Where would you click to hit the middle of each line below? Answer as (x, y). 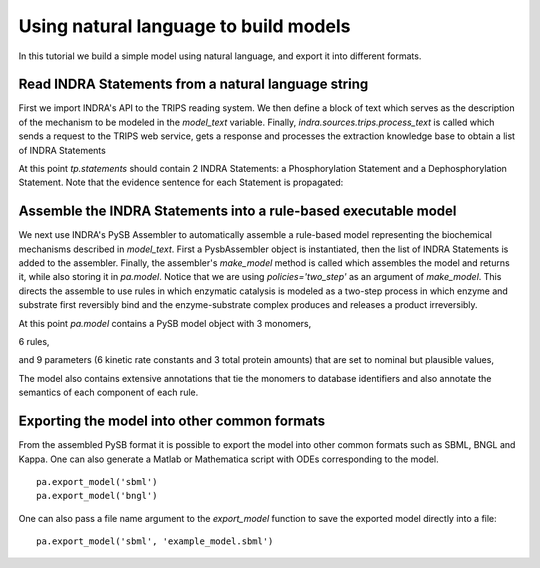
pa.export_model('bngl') (97, 496)
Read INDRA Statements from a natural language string (193, 84)
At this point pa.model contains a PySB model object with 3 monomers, (165, 323)
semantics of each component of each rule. (108, 392)
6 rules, (34, 342)
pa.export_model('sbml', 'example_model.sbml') (155, 541)
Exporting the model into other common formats (171, 421)
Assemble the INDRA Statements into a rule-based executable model (237, 211)
